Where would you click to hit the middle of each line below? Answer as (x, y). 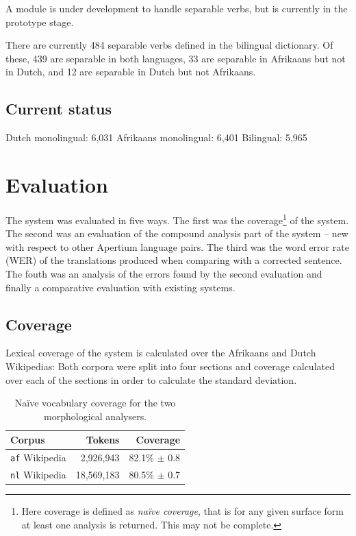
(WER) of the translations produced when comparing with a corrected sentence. (174, 260)
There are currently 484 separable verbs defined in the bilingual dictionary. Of (169, 45)
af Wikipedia (38, 458)
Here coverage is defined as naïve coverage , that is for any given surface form (182, 511)
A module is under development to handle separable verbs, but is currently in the (177, 8)
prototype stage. (40, 22)
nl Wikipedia (38, 475)
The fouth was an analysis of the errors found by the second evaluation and (164, 273)
